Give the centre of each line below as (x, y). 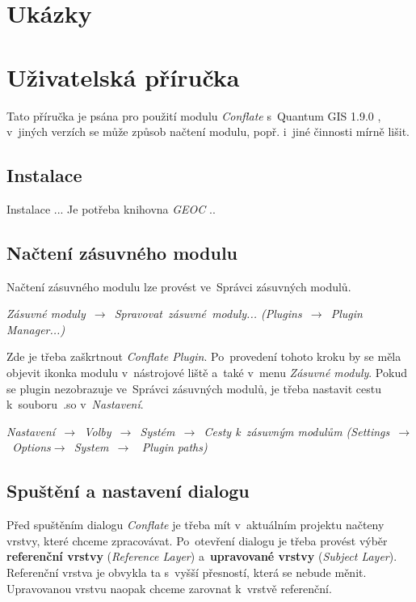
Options (32, 447)
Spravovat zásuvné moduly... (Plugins (208, 314)
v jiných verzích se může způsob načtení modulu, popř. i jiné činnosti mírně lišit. (208, 131)
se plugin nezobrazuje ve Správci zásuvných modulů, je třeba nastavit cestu (194, 388)
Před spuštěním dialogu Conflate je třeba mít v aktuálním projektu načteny (195, 525)
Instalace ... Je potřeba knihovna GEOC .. (111, 208)
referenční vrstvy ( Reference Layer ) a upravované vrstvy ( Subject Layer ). (202, 556)
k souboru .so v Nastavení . (75, 404)
